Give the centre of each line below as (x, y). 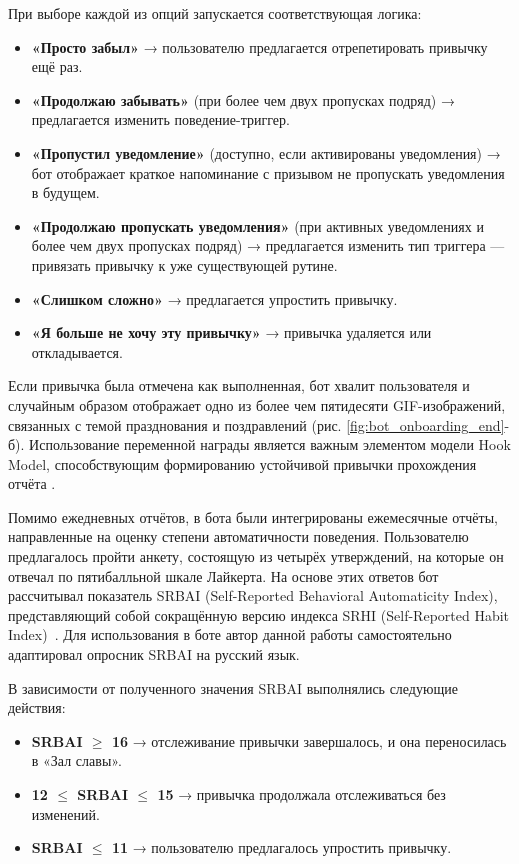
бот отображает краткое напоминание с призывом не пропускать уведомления (268, 172)
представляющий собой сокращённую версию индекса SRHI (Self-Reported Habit (259, 614)
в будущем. (65, 192)
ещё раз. (57, 66)
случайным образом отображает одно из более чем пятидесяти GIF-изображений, (257, 404)
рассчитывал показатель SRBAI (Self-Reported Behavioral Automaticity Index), (253, 595)
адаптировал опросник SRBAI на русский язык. (154, 654)
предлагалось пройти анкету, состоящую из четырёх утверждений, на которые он (256, 556)
